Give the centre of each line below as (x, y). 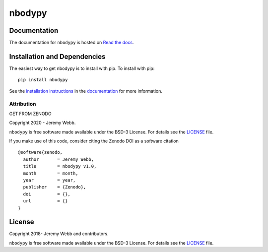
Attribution (23, 104)
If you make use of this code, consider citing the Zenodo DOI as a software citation (94, 141)
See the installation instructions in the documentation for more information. (86, 91)
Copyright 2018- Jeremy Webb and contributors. (59, 234)
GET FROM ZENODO (30, 114)
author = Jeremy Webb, (59, 159)
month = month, (51, 173)
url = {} (45, 201)
